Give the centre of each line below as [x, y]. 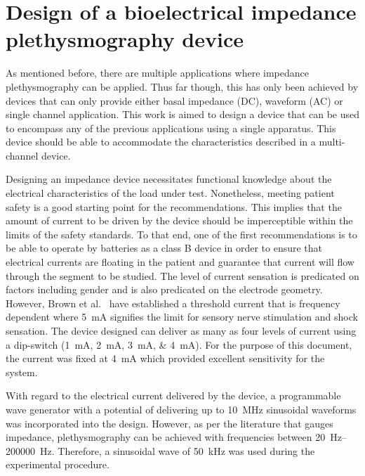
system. [22, 372]
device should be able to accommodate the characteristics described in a [161, 142]
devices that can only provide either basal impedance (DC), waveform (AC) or [174, 100]
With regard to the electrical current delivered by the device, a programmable [173, 395]
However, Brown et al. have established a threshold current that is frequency [173, 303]
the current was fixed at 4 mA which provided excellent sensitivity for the [165, 358]
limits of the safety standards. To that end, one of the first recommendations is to [181, 234]
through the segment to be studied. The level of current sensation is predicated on [182, 275]
